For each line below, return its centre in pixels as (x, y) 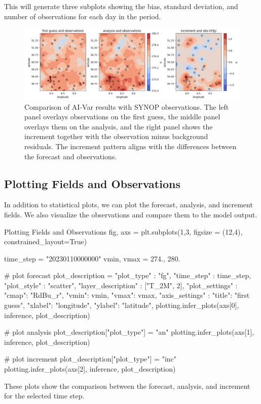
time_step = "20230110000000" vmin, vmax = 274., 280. (92, 258)
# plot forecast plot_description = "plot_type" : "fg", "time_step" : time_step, (128, 275)
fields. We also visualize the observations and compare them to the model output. (131, 214)
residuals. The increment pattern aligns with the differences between (130, 146)
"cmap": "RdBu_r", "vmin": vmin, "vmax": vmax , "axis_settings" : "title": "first (127, 295)
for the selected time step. (44, 396)
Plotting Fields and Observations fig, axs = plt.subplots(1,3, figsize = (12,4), (123, 231)
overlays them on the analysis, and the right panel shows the (119, 126)
